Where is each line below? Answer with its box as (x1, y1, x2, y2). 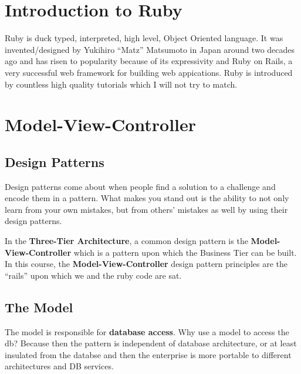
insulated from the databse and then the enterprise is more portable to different (5, 348, 292, 360)
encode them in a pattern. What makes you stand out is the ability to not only (5, 192, 289, 204)
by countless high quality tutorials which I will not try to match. (5, 78, 238, 90)
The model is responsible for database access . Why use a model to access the (5, 325, 289, 338)
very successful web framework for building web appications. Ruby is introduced (5, 66, 293, 78)
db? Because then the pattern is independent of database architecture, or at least (5, 337, 297, 349)
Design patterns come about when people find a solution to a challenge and (5, 180, 276, 192)
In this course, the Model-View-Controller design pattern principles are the (5, 258, 288, 270)
